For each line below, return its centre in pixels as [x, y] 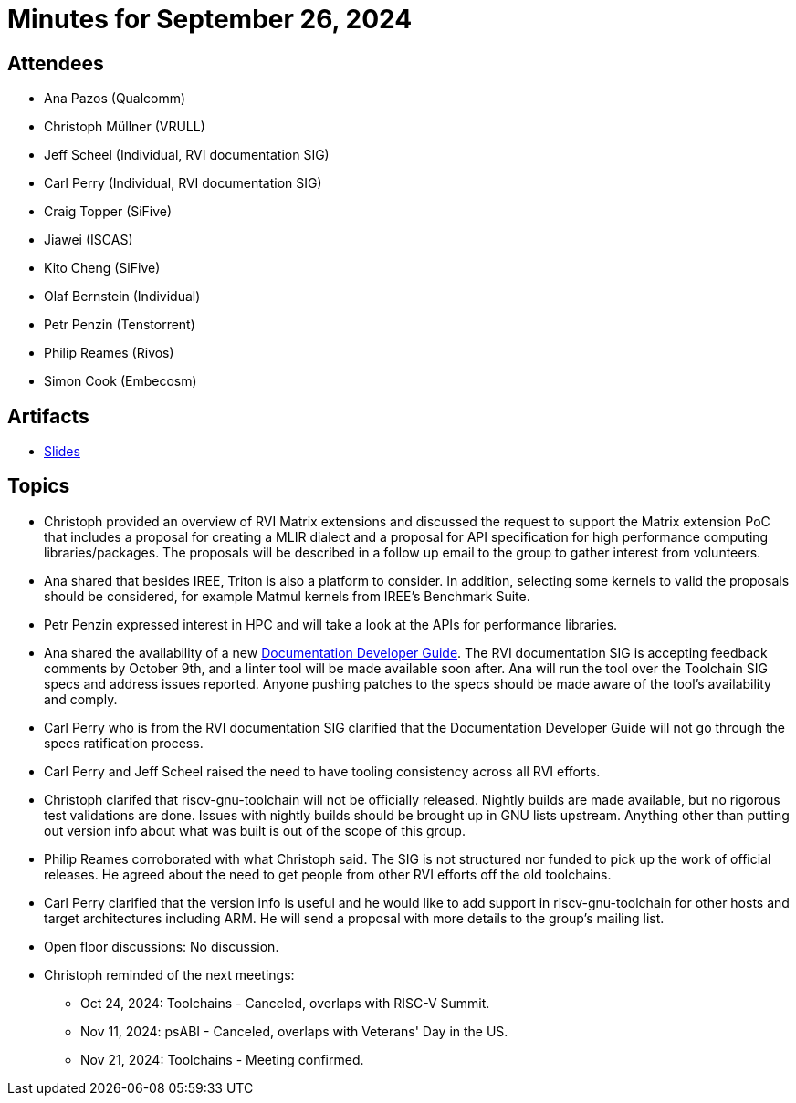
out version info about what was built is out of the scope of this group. [255, 830]
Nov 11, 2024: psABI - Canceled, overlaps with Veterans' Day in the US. [294, 1031]
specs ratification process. [124, 743]
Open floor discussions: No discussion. [162, 946]
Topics [39, 486]
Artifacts [48, 416]
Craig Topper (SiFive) [108, 212]
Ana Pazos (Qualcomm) [115, 99]
